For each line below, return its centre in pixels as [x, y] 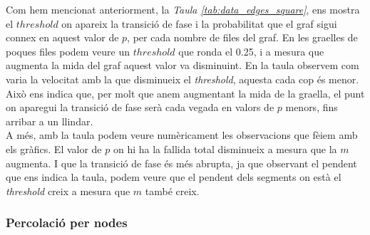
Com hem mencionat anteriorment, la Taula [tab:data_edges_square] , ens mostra [183, 9]
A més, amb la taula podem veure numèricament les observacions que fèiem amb [182, 135]
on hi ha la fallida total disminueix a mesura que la [225, 148]
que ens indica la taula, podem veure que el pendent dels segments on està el [174, 177]
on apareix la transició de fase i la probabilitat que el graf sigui [199, 23]
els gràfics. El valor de [54, 148]
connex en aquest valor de [62, 37]
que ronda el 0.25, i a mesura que [251, 51]
